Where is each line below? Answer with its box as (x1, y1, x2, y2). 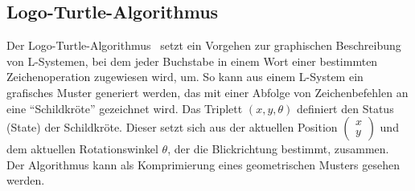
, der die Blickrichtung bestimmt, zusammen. (167, 140, 389, 157)
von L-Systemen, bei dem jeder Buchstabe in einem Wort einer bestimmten (6, 52, 378, 69)
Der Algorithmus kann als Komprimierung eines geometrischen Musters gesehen (6, 156, 400, 173)
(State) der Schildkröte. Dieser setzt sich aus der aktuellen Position (6, 119, 338, 136)
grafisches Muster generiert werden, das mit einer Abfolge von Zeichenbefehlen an (6, 83, 409, 100)
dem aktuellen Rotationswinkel (6, 140, 158, 157)
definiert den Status (296, 100, 394, 116)
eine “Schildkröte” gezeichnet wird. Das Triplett (6, 100, 243, 116)
